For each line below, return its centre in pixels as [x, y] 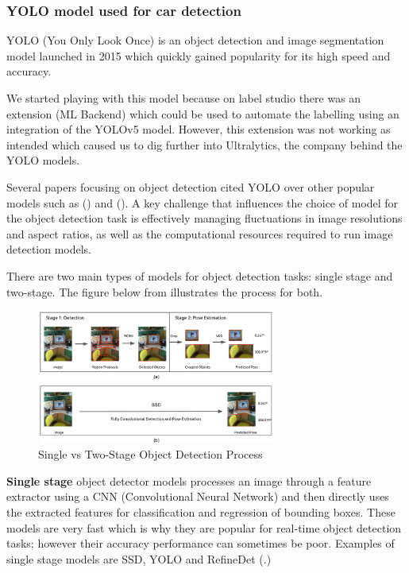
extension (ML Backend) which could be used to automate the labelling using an [203, 113]
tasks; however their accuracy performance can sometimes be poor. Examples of [201, 543]
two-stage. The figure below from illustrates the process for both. [165, 291]
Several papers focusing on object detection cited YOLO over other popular [191, 186]
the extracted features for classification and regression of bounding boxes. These [201, 512]
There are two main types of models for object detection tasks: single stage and [200, 275]
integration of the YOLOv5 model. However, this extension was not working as [199, 129]
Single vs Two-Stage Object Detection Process [150, 454]
